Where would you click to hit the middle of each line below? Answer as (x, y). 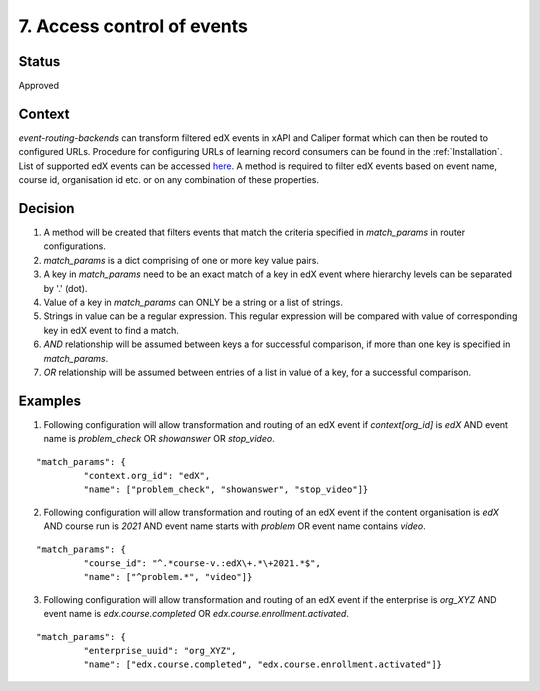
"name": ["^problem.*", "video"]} (168, 577)
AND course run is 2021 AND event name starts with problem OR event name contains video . (235, 526)
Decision (46, 208)
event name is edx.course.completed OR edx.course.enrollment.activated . (196, 614)
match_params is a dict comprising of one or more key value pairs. (181, 260)
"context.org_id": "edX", (147, 476)
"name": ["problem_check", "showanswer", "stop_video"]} (226, 489)
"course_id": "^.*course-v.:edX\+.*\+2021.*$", (202, 563)
